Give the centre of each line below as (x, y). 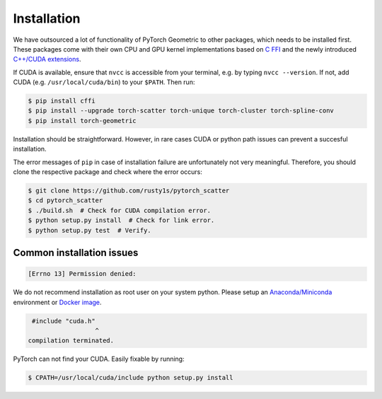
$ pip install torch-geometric (82, 121)
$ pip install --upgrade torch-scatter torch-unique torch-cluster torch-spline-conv (181, 111)
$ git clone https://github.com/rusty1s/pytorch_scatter (129, 191)
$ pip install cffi (62, 101)
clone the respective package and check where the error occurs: (108, 172)
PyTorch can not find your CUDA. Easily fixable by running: (99, 359)
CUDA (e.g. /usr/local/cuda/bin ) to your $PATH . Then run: (104, 82)
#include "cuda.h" (64, 321)
